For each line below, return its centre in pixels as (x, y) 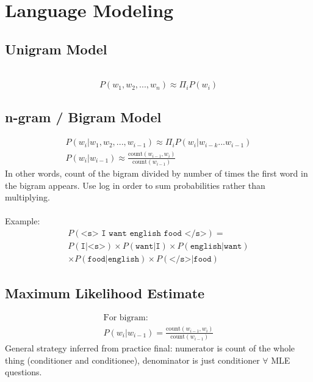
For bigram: (126, 318)
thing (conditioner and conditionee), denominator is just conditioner (132, 360)
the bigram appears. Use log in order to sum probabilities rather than (135, 185)
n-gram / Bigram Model (83, 116)
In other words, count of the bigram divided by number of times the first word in (156, 173)
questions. (23, 372)
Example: (23, 221)
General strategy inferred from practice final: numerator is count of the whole (150, 348)
